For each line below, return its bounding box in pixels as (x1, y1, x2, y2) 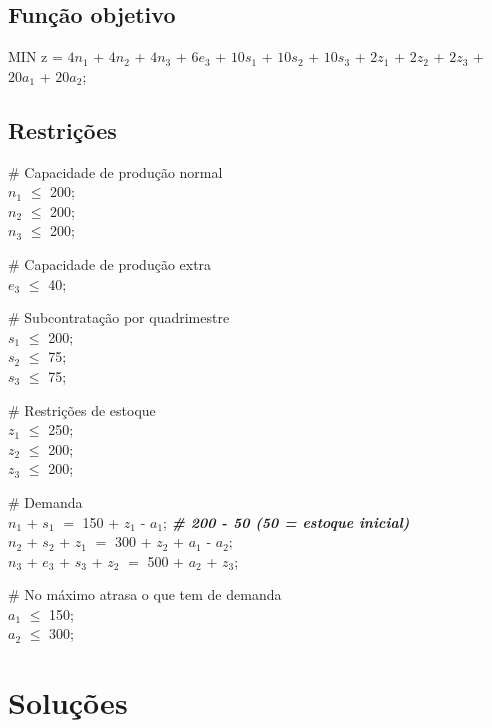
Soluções (8, 682, 128, 723)
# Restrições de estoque (8, 399, 156, 420)
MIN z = (8, 46, 63, 67)
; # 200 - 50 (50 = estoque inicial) (163, 511, 410, 532)
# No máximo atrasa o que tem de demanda (8, 584, 282, 605)
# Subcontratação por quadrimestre (8, 307, 230, 328)
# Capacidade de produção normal (8, 161, 223, 182)
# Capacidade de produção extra (8, 253, 212, 274)
